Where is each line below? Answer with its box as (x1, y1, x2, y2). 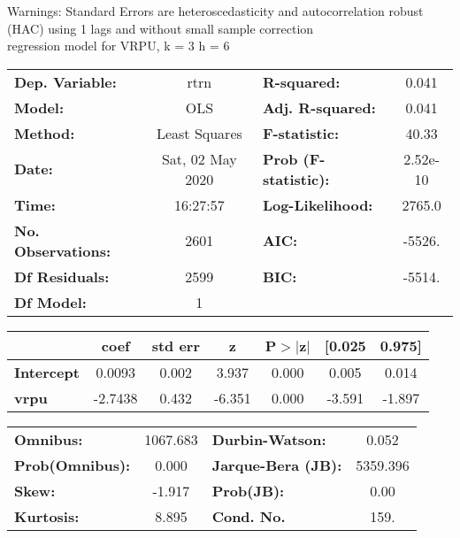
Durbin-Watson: (211, 428, 326, 450)
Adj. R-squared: (262, 96, 376, 118)
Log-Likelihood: (262, 194, 373, 215)
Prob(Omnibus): (14, 454, 131, 475)
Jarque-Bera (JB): (211, 454, 342, 475)
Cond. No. (211, 505, 286, 526)
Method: (14, 122, 75, 143)
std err (151, 334, 200, 356)
